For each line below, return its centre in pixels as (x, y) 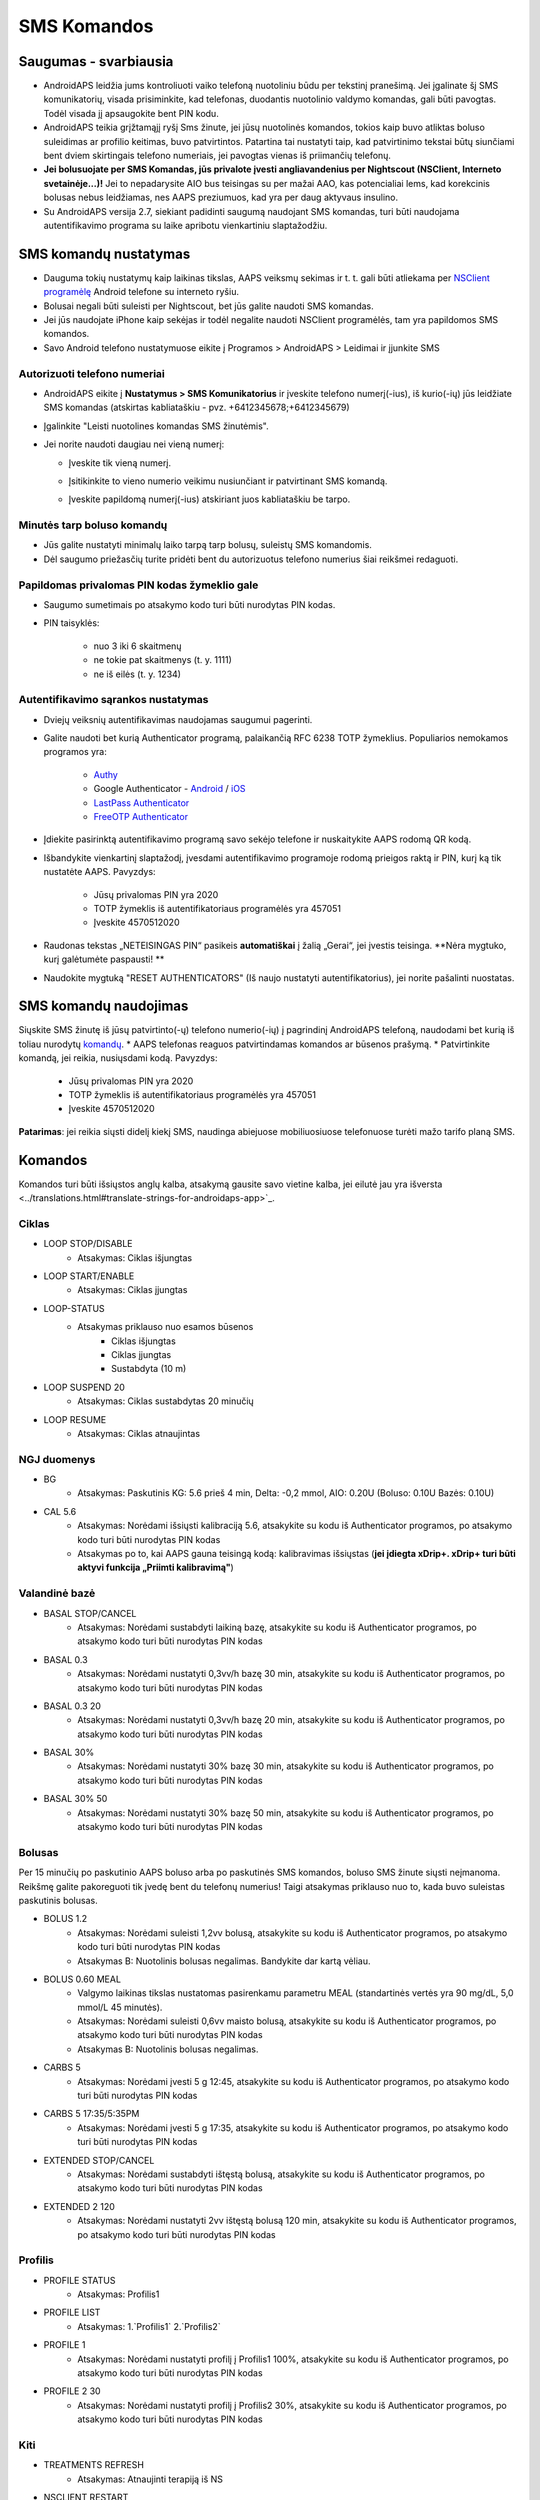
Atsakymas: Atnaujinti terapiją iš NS (150, 2479)
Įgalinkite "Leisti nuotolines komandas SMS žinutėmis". (156, 426)
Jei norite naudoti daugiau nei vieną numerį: (134, 444)
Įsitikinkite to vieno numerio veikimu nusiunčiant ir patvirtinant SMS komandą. (228, 481)
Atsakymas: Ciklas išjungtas (135, 1257)
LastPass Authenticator (141, 802)
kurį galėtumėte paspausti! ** (104, 959)
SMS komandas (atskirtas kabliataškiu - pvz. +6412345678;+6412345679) (196, 407)
